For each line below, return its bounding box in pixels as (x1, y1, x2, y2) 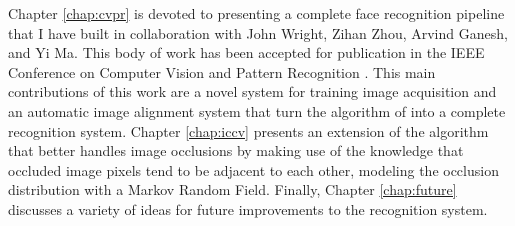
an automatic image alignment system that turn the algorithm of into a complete (8, 100, 506, 121)
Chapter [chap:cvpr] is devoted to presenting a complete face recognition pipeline (8, 3, 505, 23)
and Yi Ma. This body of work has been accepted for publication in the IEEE (8, 42, 485, 63)
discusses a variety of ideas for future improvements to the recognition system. (8, 198, 488, 219)
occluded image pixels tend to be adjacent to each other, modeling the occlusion (8, 159, 499, 180)
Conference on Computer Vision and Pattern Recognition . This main (8, 61, 436, 82)
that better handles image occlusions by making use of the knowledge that (8, 140, 464, 161)
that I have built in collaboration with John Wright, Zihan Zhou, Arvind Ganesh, (8, 22, 508, 43)
